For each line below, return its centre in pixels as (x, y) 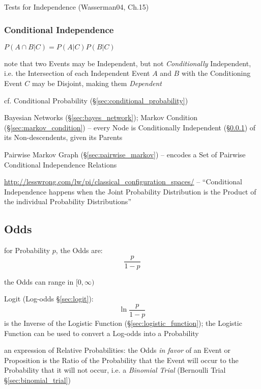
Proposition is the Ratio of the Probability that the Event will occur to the (121, 360)
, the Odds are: (79, 250)
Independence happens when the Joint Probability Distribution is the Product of (130, 191)
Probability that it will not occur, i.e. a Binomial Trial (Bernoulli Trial (115, 370)
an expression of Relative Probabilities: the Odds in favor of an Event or (118, 350)
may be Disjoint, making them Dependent (97, 83)
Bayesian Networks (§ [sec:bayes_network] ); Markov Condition (101, 117)
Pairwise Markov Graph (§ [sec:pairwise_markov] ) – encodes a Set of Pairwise (125, 154)
